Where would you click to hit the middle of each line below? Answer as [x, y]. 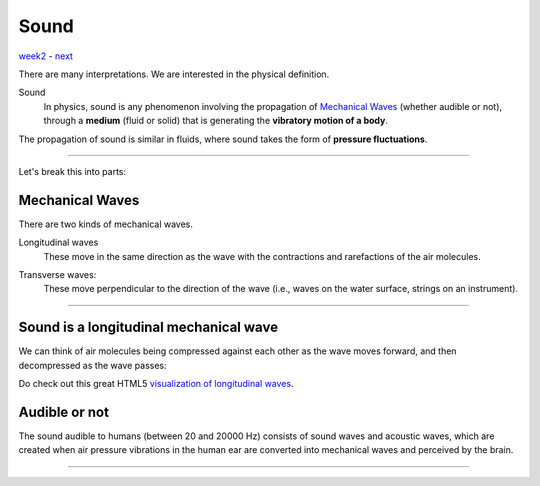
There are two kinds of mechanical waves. [106, 224]
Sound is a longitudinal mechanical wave [148, 327]
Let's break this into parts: [72, 171]
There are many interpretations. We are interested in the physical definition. [174, 74]
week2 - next [46, 56]
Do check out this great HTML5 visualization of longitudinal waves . [156, 384]
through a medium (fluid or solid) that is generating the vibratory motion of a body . [216, 121]
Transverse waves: [57, 274]
